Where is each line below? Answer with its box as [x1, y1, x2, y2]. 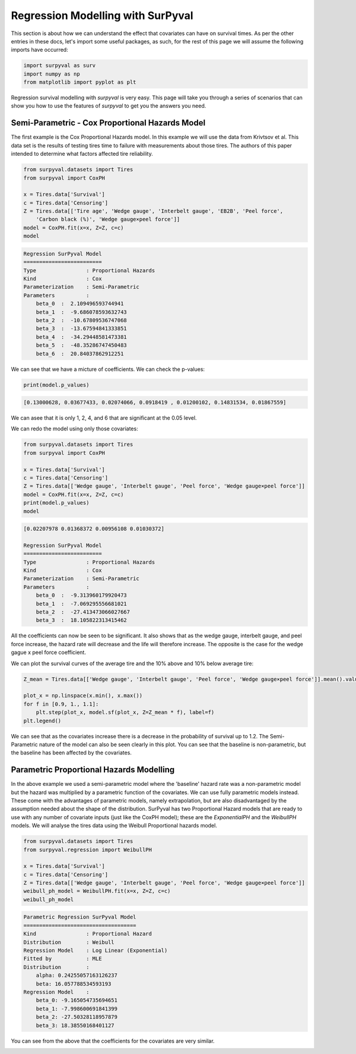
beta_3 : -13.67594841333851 [36, 325, 127, 332]
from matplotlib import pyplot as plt [23, 79, 136, 86]
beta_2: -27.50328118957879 [36, 1014, 118, 1021]
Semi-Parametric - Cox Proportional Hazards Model [11, 118, 206, 128]
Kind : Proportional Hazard [23, 930, 152, 937]
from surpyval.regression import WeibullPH [23, 846, 152, 853]
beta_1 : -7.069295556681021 [36, 600, 127, 607]
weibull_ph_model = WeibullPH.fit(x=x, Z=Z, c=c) [23, 888, 171, 895]
